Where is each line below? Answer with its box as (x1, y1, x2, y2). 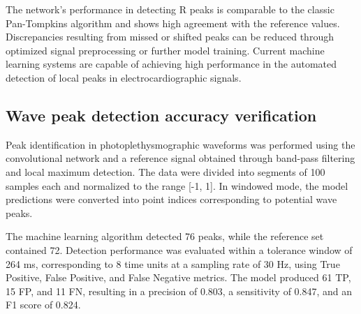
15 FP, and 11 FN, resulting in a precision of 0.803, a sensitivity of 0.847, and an (6, 283, 353, 298)
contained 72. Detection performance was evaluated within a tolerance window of (6, 242, 353, 257)
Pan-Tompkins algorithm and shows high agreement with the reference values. (6, 15, 340, 30)
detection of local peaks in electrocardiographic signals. (6, 70, 242, 84)
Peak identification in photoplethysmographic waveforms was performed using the (6, 137, 355, 151)
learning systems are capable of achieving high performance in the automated (6, 57, 337, 71)
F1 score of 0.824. (6, 297, 81, 312)
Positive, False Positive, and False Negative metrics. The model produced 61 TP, (6, 270, 351, 285)
